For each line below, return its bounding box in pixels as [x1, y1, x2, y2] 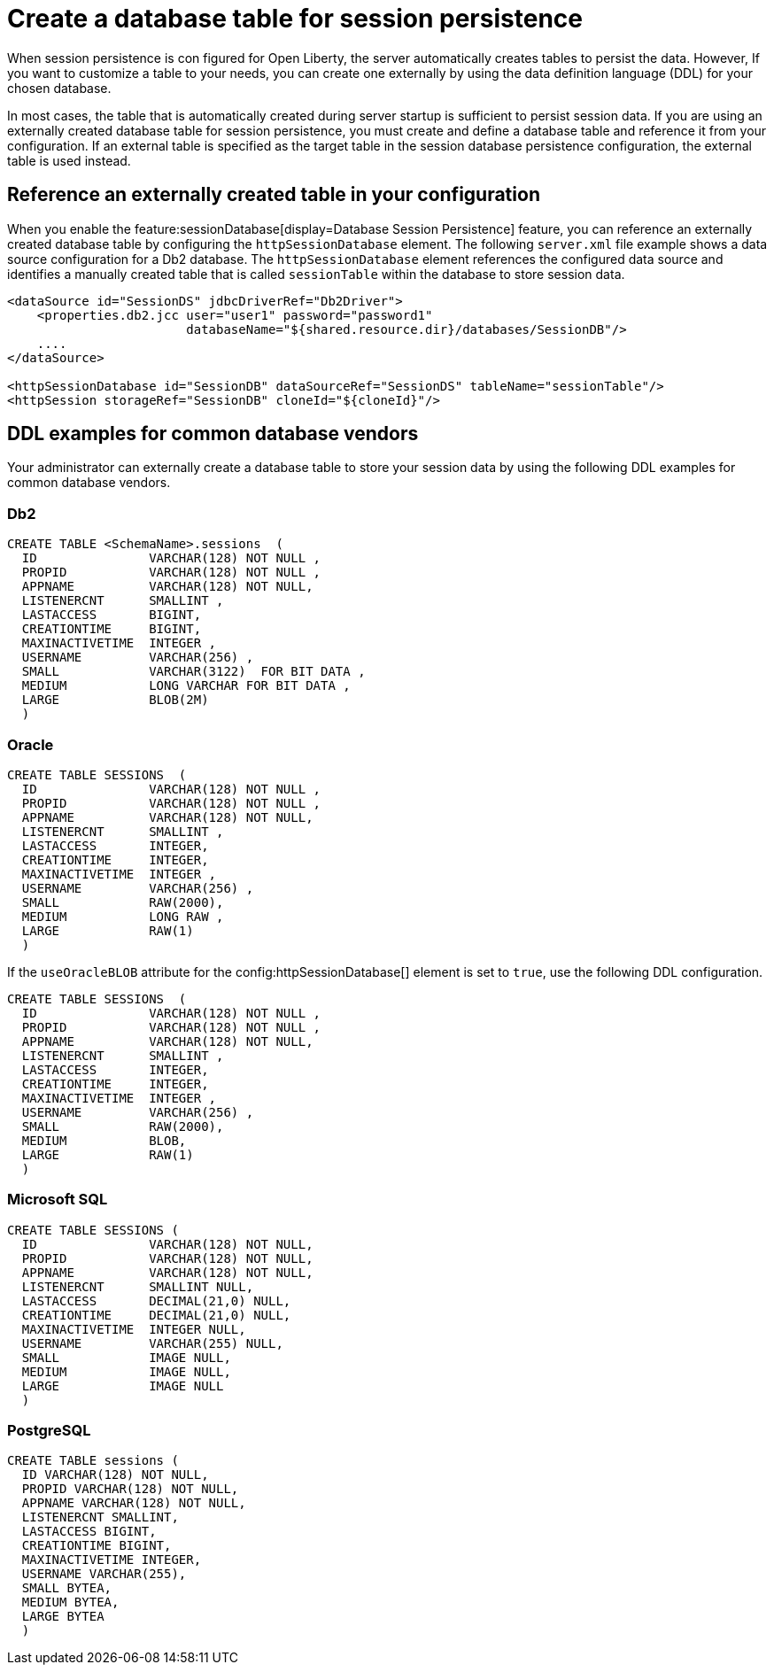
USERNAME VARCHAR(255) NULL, [21, 1335, 283, 1351]
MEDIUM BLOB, [21, 1133, 187, 1148]
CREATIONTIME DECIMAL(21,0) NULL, [21, 1307, 291, 1322]
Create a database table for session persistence [7, 4, 583, 34]
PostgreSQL [7, 1421, 91, 1440]
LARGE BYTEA [21, 1609, 104, 1624]
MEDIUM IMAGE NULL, [21, 1364, 231, 1379]
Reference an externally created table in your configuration [7, 183, 540, 206]
